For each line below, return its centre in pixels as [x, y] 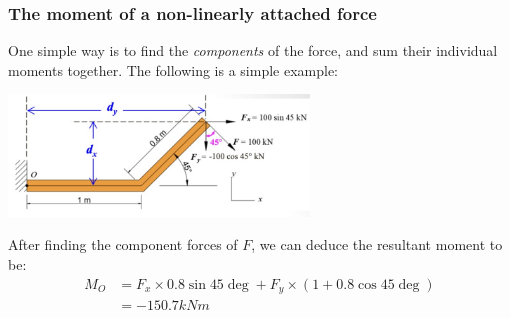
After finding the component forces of [123, 244]
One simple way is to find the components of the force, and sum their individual [253, 50]
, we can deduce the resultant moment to [377, 244]
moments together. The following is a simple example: [173, 69]
